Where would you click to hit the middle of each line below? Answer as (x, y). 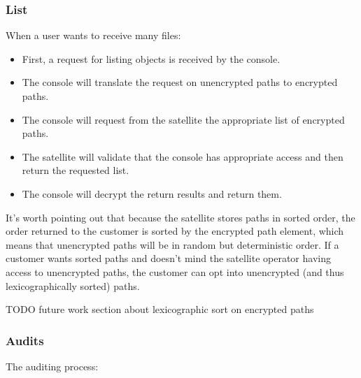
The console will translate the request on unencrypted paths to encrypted (180, 82)
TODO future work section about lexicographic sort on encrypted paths (160, 309)
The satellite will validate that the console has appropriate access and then (183, 156)
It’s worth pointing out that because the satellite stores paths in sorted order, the (180, 217)
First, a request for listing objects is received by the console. (151, 58)
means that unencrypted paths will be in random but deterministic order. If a (172, 244)
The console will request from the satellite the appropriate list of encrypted (183, 119)
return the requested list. (76, 170)
